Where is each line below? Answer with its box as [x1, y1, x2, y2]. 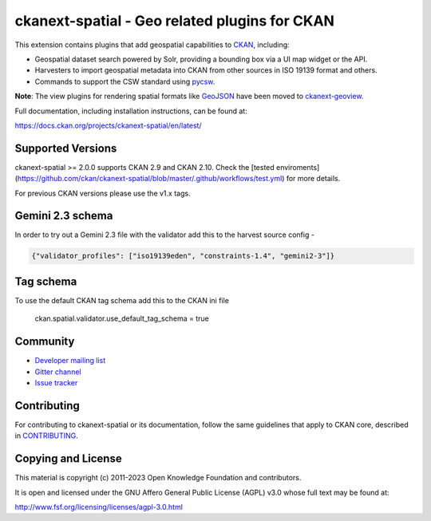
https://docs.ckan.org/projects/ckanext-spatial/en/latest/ [14, 120, 203, 130]
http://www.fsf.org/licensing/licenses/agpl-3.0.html [14, 503, 184, 512]
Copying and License [14, 452, 123, 466]
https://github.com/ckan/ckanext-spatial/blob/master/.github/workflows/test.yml [17, 174, 283, 184]
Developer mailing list [34, 356, 106, 365]
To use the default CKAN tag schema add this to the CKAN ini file [14, 295, 229, 305]
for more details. [286, 174, 341, 184]
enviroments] [275, 162, 320, 172]
